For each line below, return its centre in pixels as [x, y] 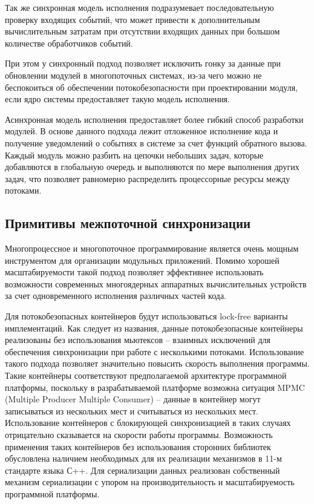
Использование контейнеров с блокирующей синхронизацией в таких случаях [148, 423]
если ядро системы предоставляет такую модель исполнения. [117, 99]
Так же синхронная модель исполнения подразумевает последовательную [139, 7]
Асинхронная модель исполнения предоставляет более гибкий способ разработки [154, 119]
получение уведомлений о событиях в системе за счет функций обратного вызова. [156, 142]
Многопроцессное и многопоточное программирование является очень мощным [152, 248]
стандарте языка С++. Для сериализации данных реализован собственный [142, 470]
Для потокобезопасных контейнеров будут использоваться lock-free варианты [146, 316]
